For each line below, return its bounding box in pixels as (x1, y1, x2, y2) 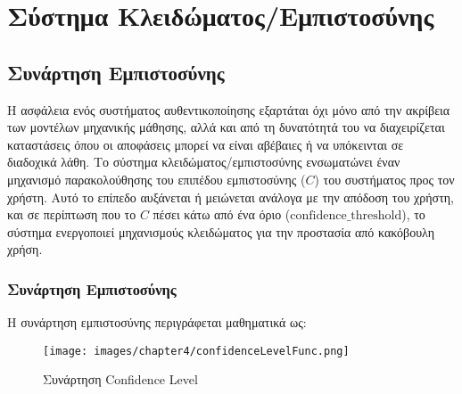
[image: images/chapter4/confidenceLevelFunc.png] (43, 344, 350, 357)
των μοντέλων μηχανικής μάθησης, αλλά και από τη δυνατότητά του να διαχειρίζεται (7, 118, 445, 136)
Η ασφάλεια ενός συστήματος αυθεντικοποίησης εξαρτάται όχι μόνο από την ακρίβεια (7, 100, 450, 119)
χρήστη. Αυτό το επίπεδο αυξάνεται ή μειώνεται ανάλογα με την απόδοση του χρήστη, (7, 187, 454, 206)
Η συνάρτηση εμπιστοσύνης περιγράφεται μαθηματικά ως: (7, 313, 307, 332)
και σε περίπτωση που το (7, 205, 136, 224)
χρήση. (7, 240, 43, 259)
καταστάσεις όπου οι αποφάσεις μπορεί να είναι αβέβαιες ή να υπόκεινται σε (7, 135, 404, 153)
